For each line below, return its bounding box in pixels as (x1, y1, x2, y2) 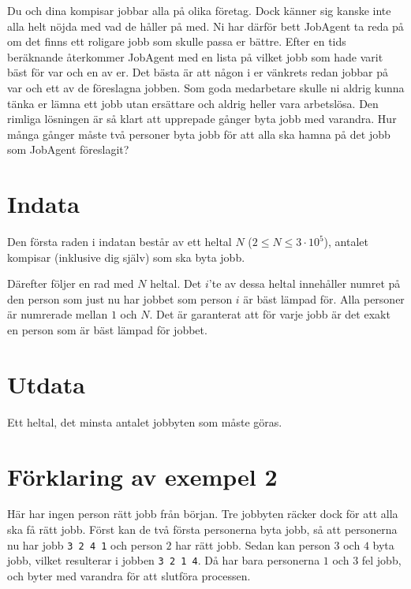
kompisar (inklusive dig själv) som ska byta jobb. (7, 248, 245, 265)
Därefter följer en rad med (7, 275, 134, 292)
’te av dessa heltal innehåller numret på (208, 275, 401, 292)
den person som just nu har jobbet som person (7, 290, 233, 307)
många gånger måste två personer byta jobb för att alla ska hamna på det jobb (7, 125, 390, 142)
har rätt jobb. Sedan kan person (175, 536, 331, 553)
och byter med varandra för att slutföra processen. (7, 567, 251, 583)
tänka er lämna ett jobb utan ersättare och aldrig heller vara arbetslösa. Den (7, 95, 379, 111)
